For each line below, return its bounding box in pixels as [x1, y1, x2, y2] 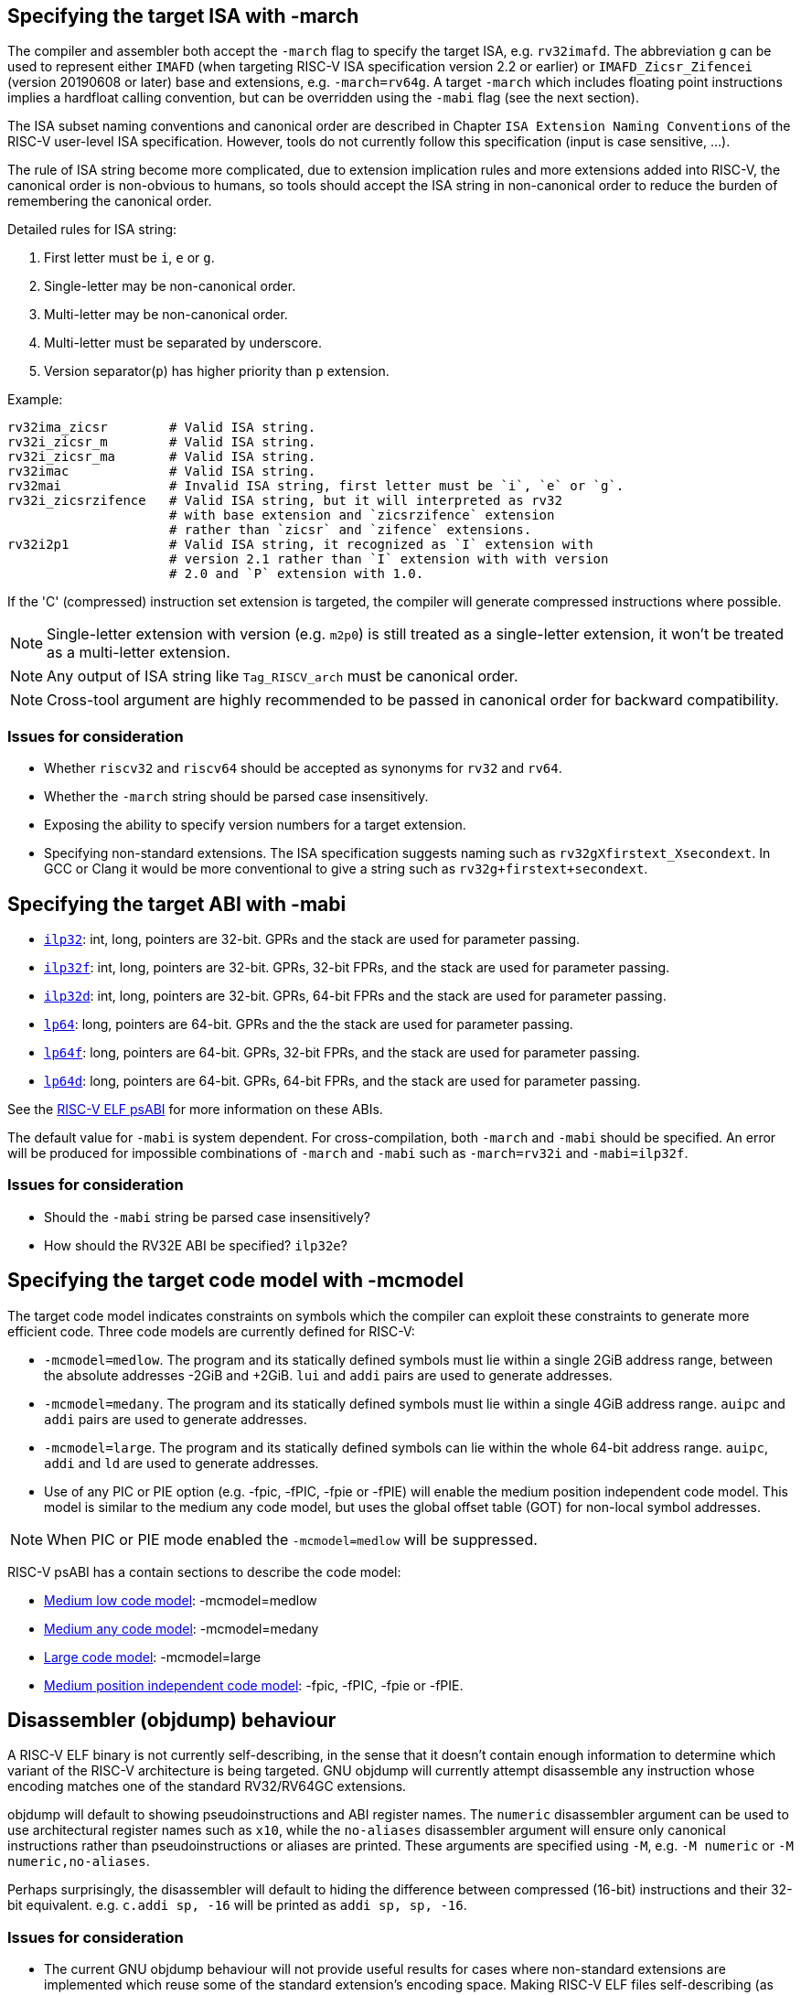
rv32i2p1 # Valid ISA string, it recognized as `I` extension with [7, 537, 593, 552]
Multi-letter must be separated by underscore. [44, 335, 323, 351]
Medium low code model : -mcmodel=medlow [44, 1592, 317, 1608]
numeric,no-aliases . [7, 1853, 150, 1870]
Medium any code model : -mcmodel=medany [44, 1620, 319, 1636]
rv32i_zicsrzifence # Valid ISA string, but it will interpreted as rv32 [7, 493, 562, 509]
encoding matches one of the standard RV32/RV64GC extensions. [7, 1778, 407, 1795]
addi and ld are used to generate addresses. [44, 1454, 319, 1471]
